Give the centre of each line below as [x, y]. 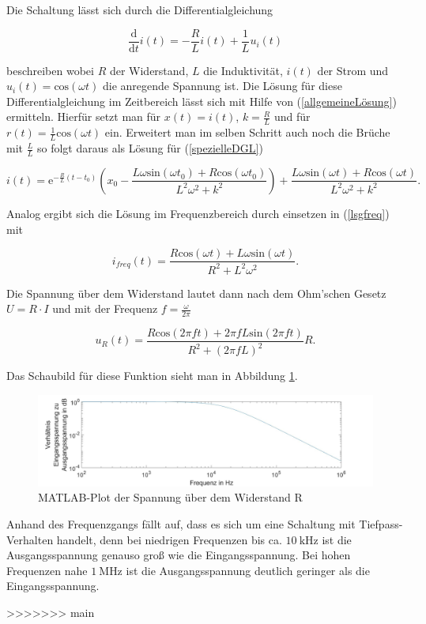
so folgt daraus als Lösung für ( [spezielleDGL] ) [150, 148]
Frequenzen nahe [47, 570]
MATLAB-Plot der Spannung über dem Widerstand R [170, 497]
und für [292, 117]
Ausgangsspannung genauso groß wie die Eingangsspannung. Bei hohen [179, 555]
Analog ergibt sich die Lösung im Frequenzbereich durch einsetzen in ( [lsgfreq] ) [198, 213]
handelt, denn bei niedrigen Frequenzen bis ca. [169, 539]
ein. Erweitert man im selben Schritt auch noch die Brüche [247, 132]
